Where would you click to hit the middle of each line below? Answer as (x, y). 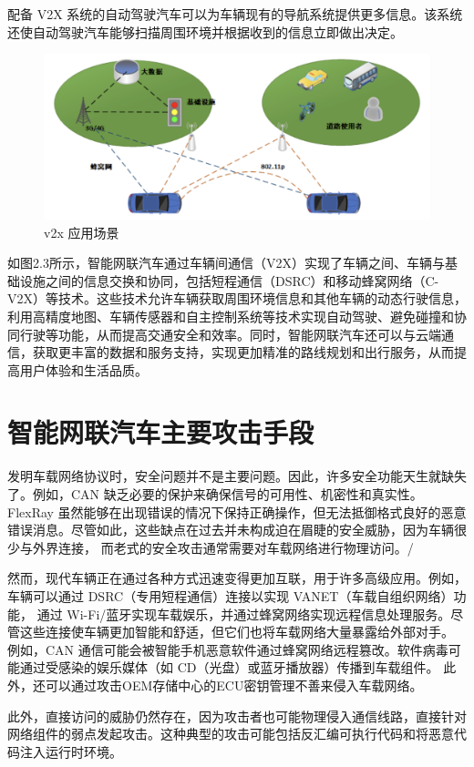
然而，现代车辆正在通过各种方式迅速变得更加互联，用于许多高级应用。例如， (237, 578)
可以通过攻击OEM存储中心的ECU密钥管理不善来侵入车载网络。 (234, 685)
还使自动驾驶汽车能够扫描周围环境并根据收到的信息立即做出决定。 (205, 31)
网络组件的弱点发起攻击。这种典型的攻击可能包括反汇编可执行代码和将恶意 (231, 734)
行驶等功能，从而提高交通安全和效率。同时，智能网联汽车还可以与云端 (230, 334)
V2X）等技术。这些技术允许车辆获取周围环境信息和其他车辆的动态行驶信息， (237, 298)
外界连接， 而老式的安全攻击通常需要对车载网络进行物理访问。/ (223, 547)
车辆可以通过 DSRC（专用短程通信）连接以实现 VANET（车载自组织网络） (231, 595)
